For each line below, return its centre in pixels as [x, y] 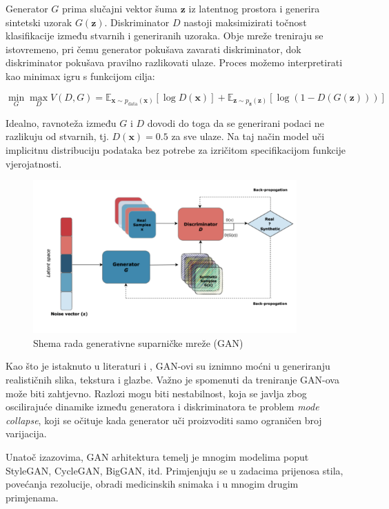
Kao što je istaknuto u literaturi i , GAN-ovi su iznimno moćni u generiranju [168, 366]
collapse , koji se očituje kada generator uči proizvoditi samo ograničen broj [164, 420]
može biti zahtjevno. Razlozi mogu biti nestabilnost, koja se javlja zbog [156, 393]
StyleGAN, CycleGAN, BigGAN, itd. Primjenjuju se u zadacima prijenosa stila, [174, 470]
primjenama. [32, 497]
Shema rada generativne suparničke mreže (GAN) [138, 342]
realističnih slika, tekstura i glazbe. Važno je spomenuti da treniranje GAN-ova [172, 380]
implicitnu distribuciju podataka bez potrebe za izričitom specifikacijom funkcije [176, 149]
